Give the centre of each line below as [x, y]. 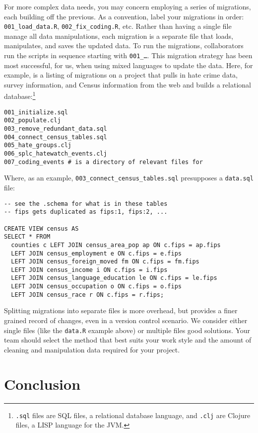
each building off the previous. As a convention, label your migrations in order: [124, 16]
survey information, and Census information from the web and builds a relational [128, 84]
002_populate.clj [32, 121]
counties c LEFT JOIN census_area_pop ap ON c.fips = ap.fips [116, 245]
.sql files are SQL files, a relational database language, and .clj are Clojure [133, 415]
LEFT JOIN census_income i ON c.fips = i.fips [89, 270]
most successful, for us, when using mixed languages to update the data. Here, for [129, 65]
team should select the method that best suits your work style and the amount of [128, 340]
